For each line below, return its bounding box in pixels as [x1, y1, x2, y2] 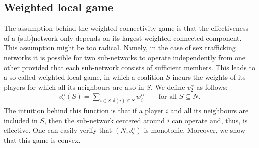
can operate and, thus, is [172, 115, 248, 125]
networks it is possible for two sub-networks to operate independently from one [4, 52, 246, 62]
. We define [150, 81, 185, 92]
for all [158, 93, 177, 101]
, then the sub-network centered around [44, 115, 165, 125]
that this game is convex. [4, 135, 81, 145]
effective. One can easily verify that [4, 125, 112, 135]
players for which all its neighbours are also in [4, 81, 144, 92]
